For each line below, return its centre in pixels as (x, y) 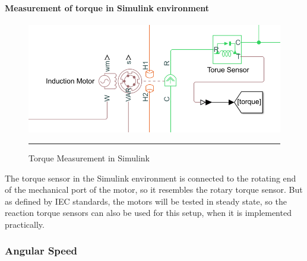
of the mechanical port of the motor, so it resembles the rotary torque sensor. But (154, 190)
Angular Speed (41, 251)
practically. (25, 224)
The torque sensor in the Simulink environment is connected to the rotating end (151, 178)
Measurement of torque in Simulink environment (107, 7)
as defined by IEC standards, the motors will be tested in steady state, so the (146, 201)
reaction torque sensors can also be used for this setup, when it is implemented (148, 213)
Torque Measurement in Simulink (89, 157)
